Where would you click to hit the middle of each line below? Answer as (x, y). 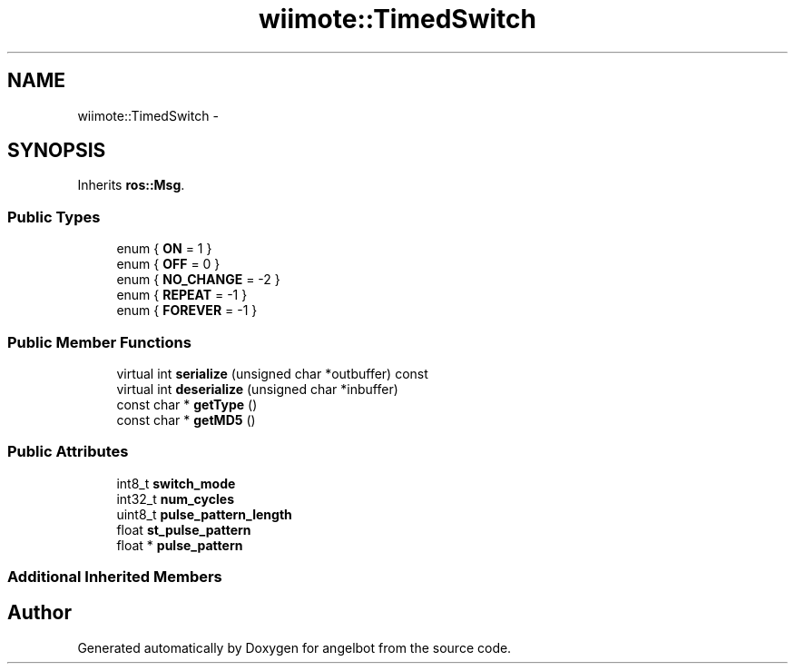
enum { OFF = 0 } (168, 264)
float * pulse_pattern (180, 545)
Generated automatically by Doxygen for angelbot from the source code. (294, 647)
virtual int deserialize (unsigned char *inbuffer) (257, 389)
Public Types (54, 217)
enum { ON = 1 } (164, 249)
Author (39, 613)
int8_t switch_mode (176, 483)
